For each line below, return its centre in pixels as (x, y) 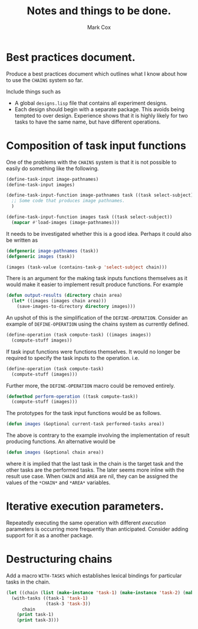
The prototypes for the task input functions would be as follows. (84, 413)
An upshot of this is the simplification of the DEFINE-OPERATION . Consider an (97, 318)
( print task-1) (35, 615)
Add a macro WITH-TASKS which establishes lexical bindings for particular (94, 575)
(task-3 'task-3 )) (68, 604)
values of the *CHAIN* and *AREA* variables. (58, 482)
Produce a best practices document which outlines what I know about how (97, 74)
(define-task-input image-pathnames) (52, 179)
